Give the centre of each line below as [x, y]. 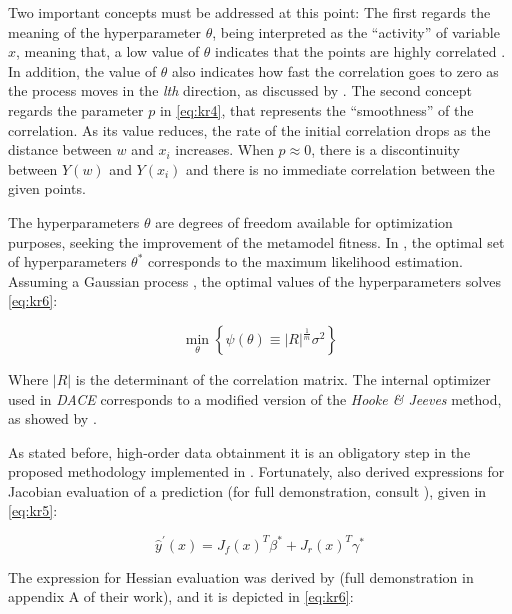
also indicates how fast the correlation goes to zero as [335, 70]
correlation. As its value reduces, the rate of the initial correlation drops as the [249, 129]
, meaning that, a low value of [108, 51]
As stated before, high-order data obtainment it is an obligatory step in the [239, 451]
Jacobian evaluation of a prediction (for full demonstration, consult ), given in [247, 490]
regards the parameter [76, 109]
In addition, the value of [82, 70]
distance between [60, 149]
